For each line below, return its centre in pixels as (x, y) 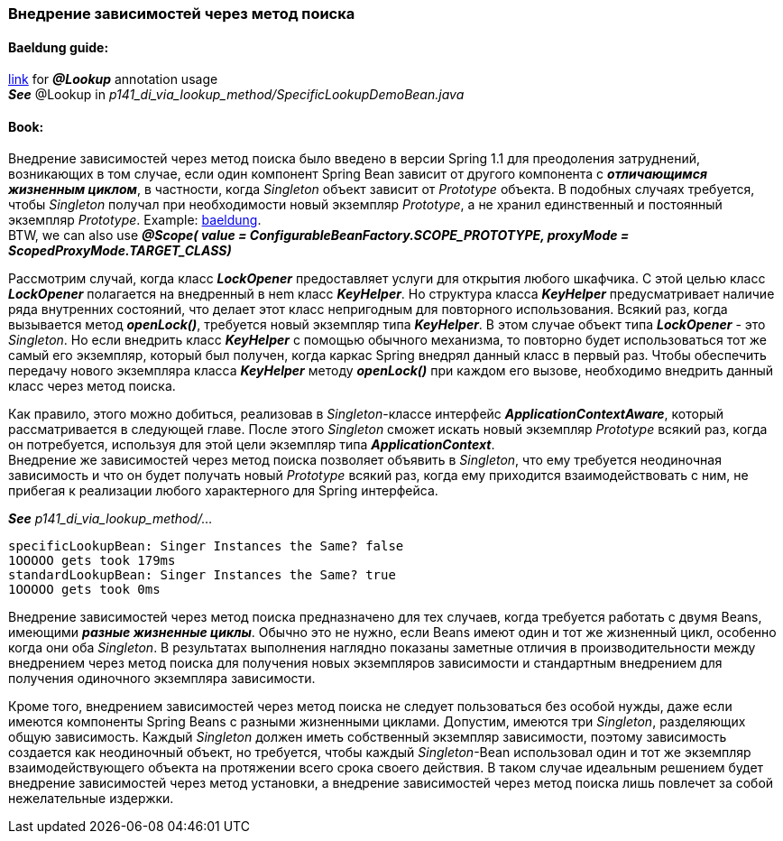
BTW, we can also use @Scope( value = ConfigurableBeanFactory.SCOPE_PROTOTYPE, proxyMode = (319, 236)
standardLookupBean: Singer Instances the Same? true (202, 575)
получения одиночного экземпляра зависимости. (162, 679)
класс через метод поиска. (92, 386)
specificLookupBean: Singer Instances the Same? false (206, 546)
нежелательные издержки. (91, 799)
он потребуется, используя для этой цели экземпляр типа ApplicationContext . (252, 445)
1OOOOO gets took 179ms (92, 561)
